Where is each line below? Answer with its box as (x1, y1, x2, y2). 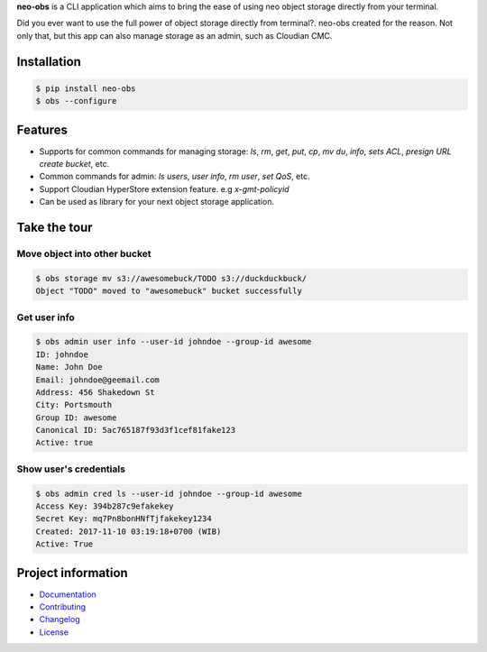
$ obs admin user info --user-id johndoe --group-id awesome (35, 336, 312, 347)
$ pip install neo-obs (35, 83, 136, 94)
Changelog (39, 614, 80, 625)
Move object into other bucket (16, 248, 152, 261)
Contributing (39, 601, 86, 612)
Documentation (39, 589, 96, 600)
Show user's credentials (16, 463, 126, 475)
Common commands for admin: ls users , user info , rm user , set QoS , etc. (39, 171, 310, 182)
